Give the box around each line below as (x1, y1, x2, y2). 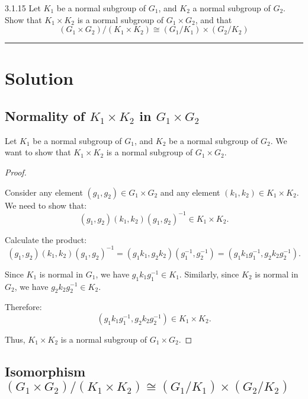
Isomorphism (5, 362, 86, 380)
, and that (195, 13, 232, 25)
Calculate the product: (5, 233, 87, 245)
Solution (5, 66, 74, 90)
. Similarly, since (179, 267, 239, 280)
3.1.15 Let (5, 2, 41, 14)
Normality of (5, 106, 85, 125)
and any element (160, 186, 220, 198)
